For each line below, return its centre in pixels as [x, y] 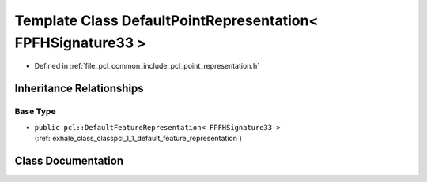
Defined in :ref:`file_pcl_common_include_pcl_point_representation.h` [147, 66]
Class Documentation [69, 160]
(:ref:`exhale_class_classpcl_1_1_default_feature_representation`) [138, 138]
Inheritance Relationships [79, 89]
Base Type [35, 112]
